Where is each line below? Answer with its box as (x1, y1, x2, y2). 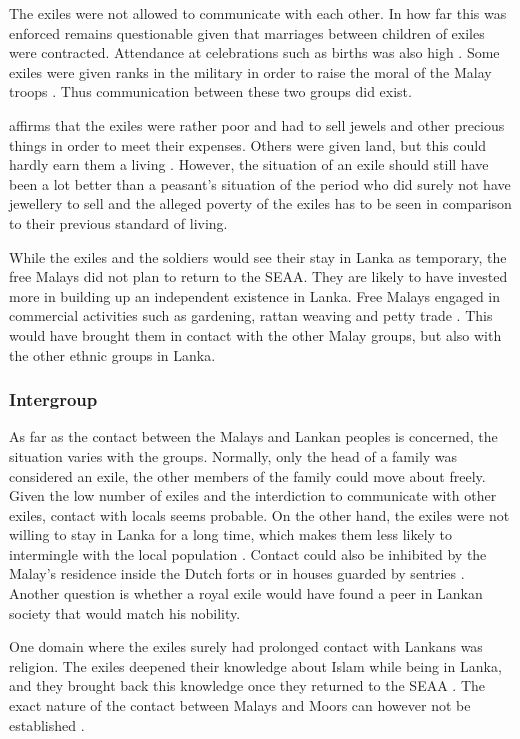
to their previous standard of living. (9, 212, 228, 233)
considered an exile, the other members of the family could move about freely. (9, 465, 486, 486)
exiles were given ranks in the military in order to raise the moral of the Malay (9, 61, 492, 82)
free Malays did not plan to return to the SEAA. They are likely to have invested (9, 266, 508, 287)
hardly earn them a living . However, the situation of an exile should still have (9, 154, 489, 175)
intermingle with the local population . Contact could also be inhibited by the (9, 543, 487, 564)
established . (9, 714, 85, 735)
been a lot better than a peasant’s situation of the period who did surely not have (9, 173, 511, 194)
